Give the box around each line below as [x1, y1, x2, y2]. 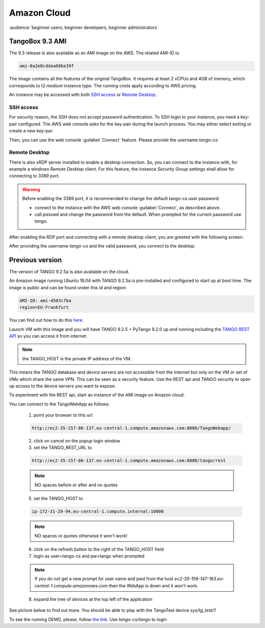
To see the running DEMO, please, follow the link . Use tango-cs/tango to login [9, 616, 167, 622]
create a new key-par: [9, 128, 53, 134]
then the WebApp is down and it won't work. [108, 582, 199, 588]
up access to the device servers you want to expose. [9, 383, 116, 389]
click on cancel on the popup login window [33, 438, 120, 444]
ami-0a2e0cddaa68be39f [19, 63, 74, 69]
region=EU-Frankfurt [19, 304, 69, 310]
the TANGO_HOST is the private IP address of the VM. [22, 355, 132, 361]
